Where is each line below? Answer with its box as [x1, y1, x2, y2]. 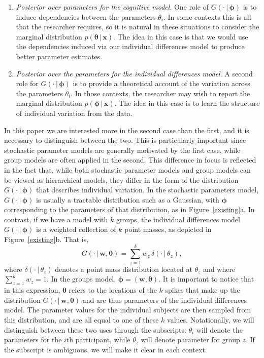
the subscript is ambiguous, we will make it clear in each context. [4, 344, 207, 354]
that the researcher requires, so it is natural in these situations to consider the [16, 21, 259, 32]
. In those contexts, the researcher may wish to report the [71, 88, 250, 98]
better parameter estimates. [16, 51, 103, 61]
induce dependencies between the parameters [16, 11, 156, 22]
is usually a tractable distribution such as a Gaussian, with [36, 194, 219, 205]
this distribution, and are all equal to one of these [4, 314, 159, 325]
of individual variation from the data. [16, 107, 133, 118]
